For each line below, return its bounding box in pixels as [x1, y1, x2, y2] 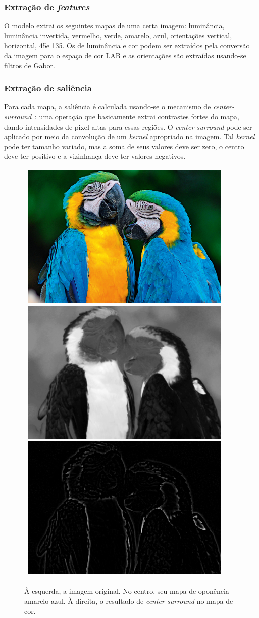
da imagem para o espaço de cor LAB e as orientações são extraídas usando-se [4, 50, 246, 60]
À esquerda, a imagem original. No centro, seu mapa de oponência [24, 586, 229, 596]
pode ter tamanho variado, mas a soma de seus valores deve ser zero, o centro [4, 141, 244, 151]
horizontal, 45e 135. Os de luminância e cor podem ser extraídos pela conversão [4, 40, 250, 51]
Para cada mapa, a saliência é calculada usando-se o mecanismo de [4, 101, 211, 112]
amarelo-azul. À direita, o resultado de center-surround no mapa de [24, 595, 233, 606]
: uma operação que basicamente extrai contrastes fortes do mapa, [35, 111, 239, 121]
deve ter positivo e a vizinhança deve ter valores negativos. [4, 151, 186, 161]
